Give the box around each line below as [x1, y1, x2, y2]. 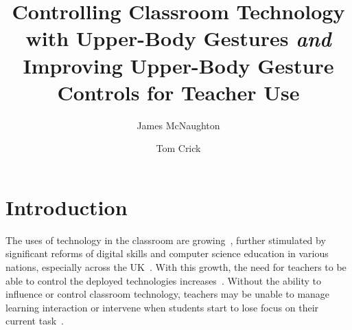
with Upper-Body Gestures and [25, 24, 331, 53]
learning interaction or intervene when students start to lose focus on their [5, 300, 319, 314]
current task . [5, 313, 64, 328]
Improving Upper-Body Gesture [23, 51, 334, 79]
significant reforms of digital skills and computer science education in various [5, 246, 329, 261]
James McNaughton [137, 118, 220, 132]
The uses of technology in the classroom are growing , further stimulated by [5, 232, 326, 247]
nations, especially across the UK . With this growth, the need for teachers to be [5, 260, 347, 274]
